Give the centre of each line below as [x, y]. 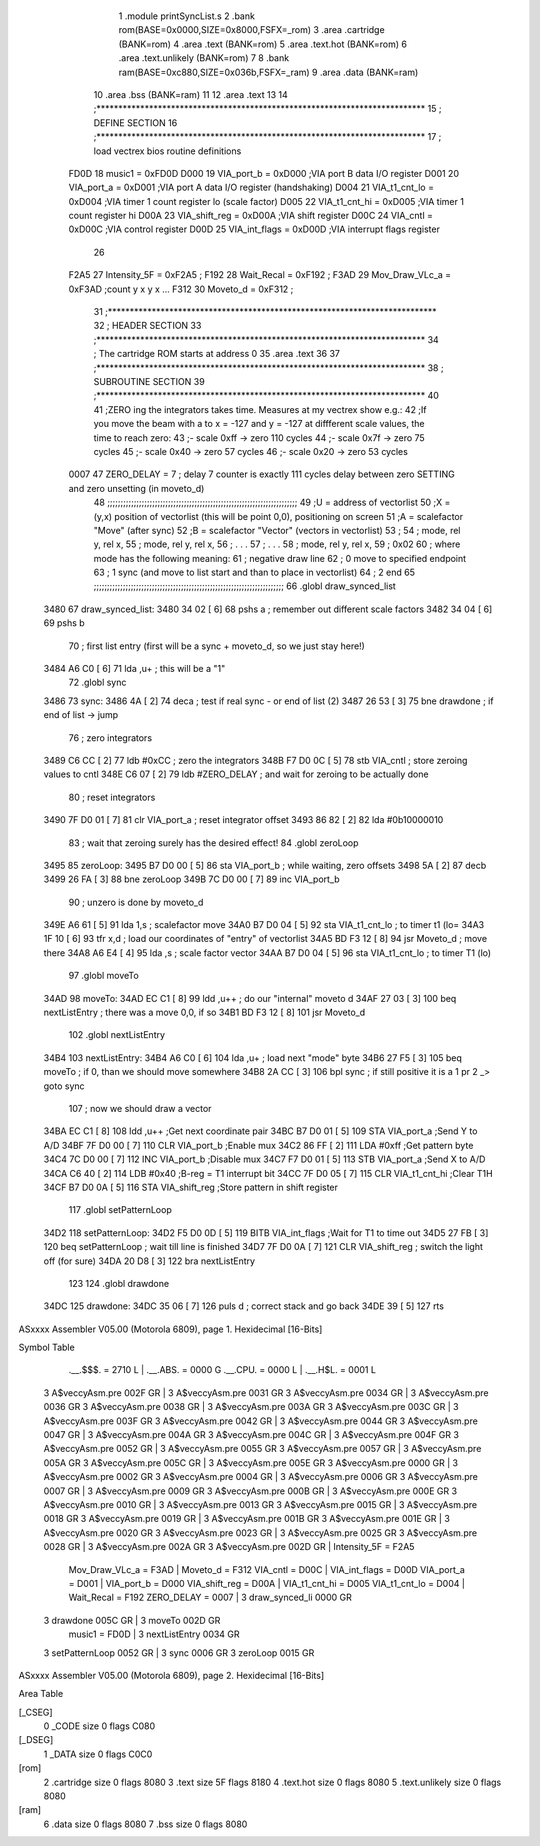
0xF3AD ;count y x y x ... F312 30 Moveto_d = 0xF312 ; [181, 289]
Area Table [41, 1694]
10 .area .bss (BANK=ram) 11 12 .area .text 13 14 [191, 94]
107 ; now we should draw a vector [140, 1108]
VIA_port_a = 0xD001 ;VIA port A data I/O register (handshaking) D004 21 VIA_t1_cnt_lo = [251, 187]
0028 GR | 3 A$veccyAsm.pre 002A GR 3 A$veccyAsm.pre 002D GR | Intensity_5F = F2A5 [229, 1547]
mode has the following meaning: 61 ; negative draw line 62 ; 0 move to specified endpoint [280, 558]
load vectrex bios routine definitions [167, 151]
